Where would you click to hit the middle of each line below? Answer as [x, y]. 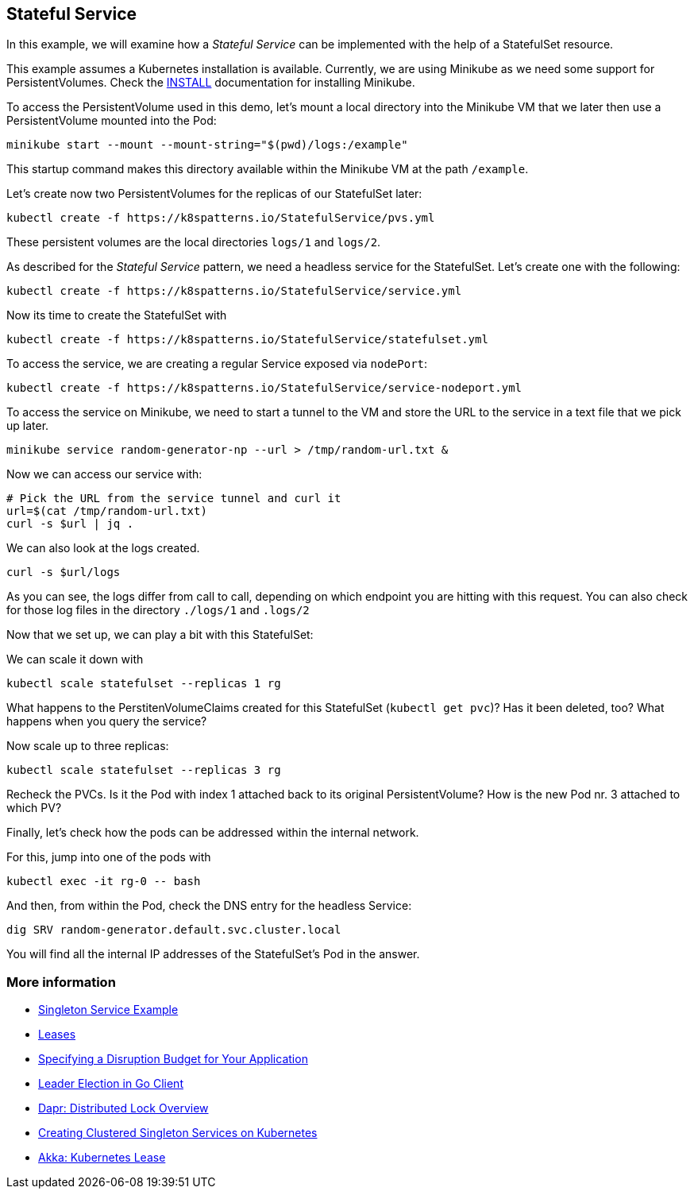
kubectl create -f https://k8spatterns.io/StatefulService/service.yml [234, 291]
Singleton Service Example [108, 1010]
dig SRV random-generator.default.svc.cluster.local [174, 930]
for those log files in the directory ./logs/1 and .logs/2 [158, 610]
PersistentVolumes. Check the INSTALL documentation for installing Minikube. [211, 83]
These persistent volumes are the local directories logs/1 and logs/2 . [194, 242]
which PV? [34, 808]
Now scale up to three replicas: [88, 746]
